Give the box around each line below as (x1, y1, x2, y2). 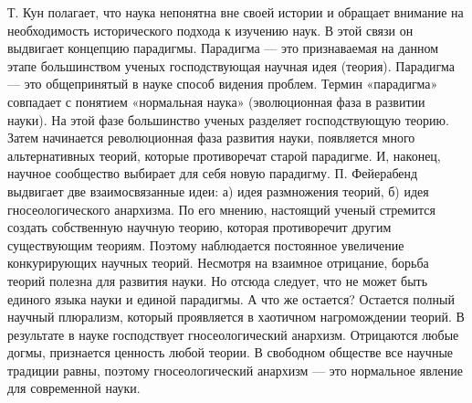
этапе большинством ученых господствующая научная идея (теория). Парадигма (7, 56, 456, 75)
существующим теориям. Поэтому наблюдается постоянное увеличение (7, 235, 404, 254)
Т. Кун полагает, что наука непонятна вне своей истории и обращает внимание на (7, 3, 464, 21)
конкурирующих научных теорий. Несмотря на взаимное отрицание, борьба (7, 253, 429, 272)
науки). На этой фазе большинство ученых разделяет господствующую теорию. (7, 110, 449, 129)
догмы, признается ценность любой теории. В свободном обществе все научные (7, 343, 454, 362)
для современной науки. (7, 378, 141, 398)
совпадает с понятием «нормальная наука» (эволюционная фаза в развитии (7, 91, 425, 111)
